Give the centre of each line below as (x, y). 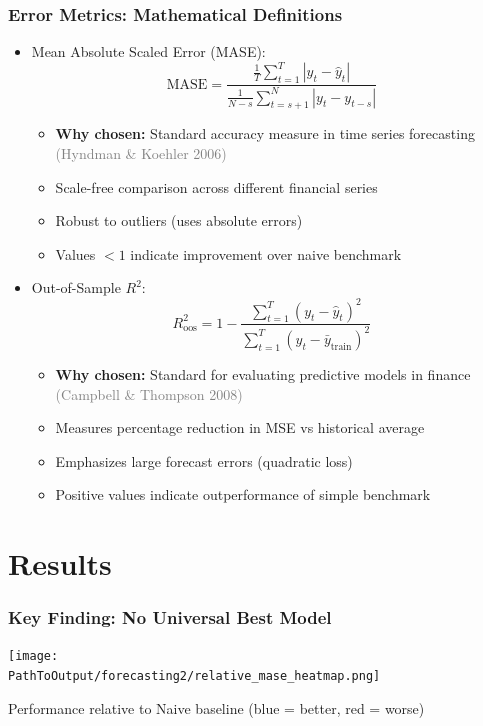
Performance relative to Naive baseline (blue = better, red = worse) (216, 707)
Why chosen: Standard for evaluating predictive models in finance (263, 373)
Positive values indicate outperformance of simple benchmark (243, 494)
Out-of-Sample (76, 287)
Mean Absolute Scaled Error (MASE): (148, 51)
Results (60, 563)
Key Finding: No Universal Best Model (170, 617)
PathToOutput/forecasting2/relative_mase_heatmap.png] (194, 676)
